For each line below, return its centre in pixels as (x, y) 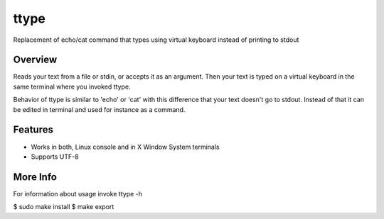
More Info (35, 177)
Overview (35, 60)
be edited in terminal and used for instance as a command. (99, 109)
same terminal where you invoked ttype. (72, 86)
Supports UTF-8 (55, 157)
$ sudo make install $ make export (64, 207)
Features (33, 130)
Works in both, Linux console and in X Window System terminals (125, 147)
